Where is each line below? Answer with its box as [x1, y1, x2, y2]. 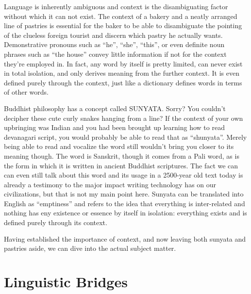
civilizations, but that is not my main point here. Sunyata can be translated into [4, 189, 244, 199]
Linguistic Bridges [4, 272, 128, 292]
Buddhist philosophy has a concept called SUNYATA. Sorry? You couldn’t [4, 103, 226, 113]
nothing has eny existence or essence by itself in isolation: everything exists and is [4, 208, 247, 218]
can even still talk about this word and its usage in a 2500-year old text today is [4, 170, 243, 180]
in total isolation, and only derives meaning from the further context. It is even [4, 68, 239, 78]
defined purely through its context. [4, 217, 107, 228]
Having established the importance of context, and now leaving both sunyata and [4, 233, 246, 244]
